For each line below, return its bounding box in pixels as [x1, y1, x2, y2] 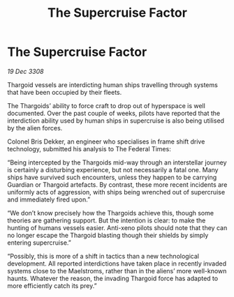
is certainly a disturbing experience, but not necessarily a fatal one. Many [7, 165, 219, 174]
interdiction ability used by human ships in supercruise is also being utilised [7, 116, 225, 125]
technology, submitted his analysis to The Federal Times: [7, 144, 171, 153]
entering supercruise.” [7, 238, 71, 247]
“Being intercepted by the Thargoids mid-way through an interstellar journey [7, 158, 227, 167]
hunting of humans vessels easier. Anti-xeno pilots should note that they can [7, 223, 228, 231]
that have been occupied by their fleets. [7, 88, 122, 96]
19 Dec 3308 [7, 67, 44, 75]
